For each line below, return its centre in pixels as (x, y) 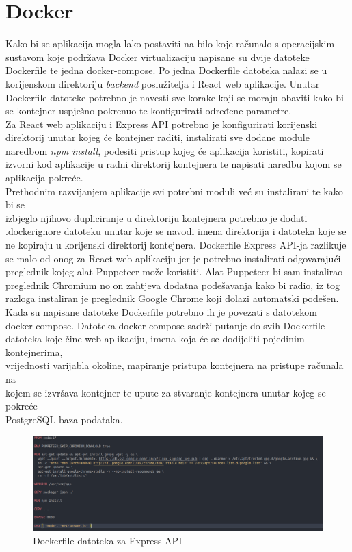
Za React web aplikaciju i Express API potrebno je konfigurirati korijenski (162, 124)
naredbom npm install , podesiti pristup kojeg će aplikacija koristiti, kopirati (165, 150)
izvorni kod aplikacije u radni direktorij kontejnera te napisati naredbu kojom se (174, 164)
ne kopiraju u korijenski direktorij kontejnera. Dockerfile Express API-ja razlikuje (176, 245)
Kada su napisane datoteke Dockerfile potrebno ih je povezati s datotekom (161, 312)
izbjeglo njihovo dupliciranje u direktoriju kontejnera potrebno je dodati (157, 217)
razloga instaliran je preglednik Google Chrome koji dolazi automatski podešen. (172, 298)
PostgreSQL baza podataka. (64, 419)
